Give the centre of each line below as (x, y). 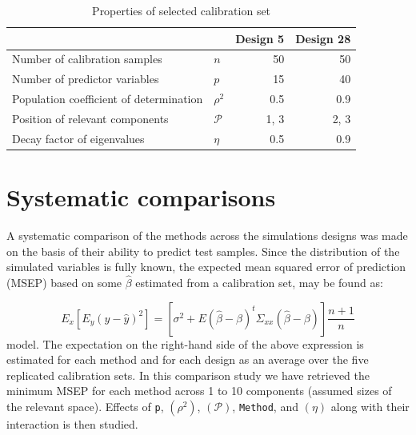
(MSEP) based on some (64, 283)
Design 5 (260, 38)
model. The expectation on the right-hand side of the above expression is (185, 343)
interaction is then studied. (72, 424)
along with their (370, 406)
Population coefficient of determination (108, 99)
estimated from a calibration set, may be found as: (259, 283)
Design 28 (323, 38)
